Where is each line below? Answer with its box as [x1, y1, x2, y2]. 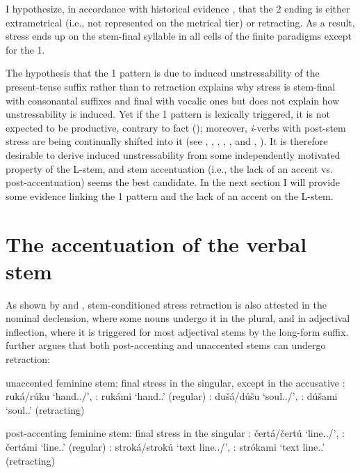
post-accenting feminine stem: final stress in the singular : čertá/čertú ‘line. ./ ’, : [6, 426, 345, 440]
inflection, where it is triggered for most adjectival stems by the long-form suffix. [6, 324, 349, 339]
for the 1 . [6, 42, 45, 56]
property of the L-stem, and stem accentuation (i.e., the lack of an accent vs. [6, 161, 334, 176]
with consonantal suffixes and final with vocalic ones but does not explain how [6, 93, 340, 107]
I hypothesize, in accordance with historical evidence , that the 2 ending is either [6, 1, 350, 15]
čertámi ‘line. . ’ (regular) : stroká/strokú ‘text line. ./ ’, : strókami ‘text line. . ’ [6, 439, 325, 453]
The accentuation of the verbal [6, 229, 307, 258]
